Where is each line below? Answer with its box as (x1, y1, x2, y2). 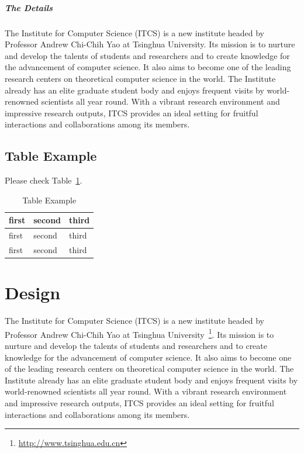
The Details (5, 1, 53, 13)
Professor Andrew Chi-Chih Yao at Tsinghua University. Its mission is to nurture (5, 38, 295, 50)
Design (5, 281, 61, 305)
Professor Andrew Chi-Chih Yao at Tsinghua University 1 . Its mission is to (5, 326, 274, 340)
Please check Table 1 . (5, 174, 82, 186)
